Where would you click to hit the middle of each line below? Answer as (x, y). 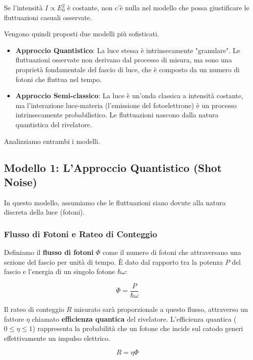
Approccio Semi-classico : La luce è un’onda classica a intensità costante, (129, 96)
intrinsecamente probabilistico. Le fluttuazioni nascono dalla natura (117, 115)
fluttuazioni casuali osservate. (48, 17)
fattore (14, 318)
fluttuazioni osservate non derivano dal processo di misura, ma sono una (124, 60)
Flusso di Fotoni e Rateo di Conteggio (81, 234)
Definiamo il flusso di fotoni (49, 252)
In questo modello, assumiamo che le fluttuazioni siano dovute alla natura (115, 202)
